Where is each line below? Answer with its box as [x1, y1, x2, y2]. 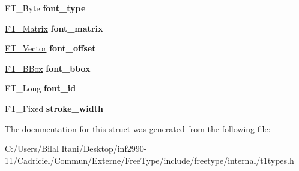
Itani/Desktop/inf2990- [61, 142, 147, 155]
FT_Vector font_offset [5, 42, 96, 54]
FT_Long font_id [5, 82, 76, 94]
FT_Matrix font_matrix [5, 22, 103, 34]
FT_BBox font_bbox [5, 62, 91, 74]
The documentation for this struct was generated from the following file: [5, 122, 271, 135]
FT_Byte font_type [5, 2, 86, 14]
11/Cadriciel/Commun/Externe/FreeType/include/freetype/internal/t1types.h [5, 154, 294, 166]
